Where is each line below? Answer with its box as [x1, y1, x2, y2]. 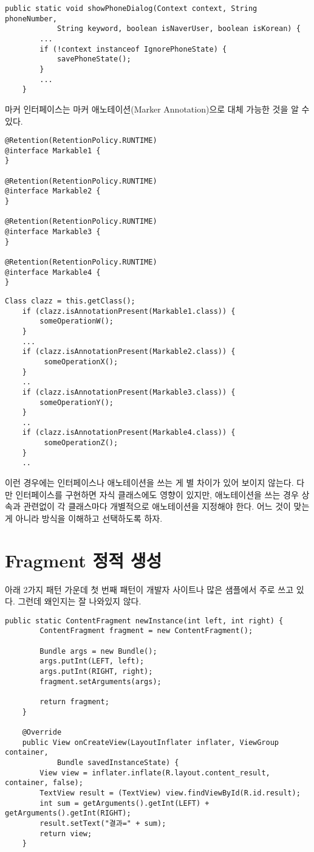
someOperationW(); [39, 317, 114, 326]
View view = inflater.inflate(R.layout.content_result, [39, 768, 270, 777]
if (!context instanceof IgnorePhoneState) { [39, 44, 227, 54]
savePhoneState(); [56, 55, 131, 64]
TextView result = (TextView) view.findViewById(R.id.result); [39, 788, 301, 797]
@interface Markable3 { [5, 227, 101, 236]
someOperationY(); [39, 398, 114, 407]
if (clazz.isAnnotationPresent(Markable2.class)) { [22, 347, 236, 356]
